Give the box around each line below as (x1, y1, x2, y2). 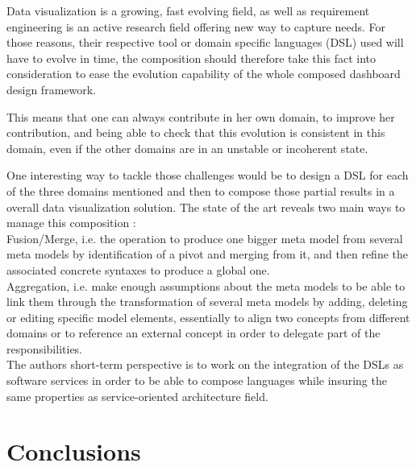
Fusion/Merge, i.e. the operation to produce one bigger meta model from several (6, 229, 403, 246)
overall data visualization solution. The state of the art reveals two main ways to (6, 198, 406, 215)
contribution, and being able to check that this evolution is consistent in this (6, 124, 385, 141)
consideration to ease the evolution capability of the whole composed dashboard (6, 65, 401, 82)
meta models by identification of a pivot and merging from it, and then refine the (6, 246, 408, 262)
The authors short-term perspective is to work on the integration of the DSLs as (6, 356, 404, 373)
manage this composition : (6, 214, 136, 231)
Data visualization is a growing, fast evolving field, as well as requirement (6, 2, 370, 19)
